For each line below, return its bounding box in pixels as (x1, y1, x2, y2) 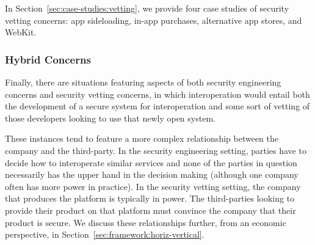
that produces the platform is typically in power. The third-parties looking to (5, 192, 295, 205)
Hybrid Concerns (5, 51, 91, 67)
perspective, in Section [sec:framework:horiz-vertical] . (5, 228, 205, 241)
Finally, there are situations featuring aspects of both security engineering (5, 76, 281, 88)
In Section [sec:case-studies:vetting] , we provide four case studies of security (5, 2, 289, 14)
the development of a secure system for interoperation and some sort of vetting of (5, 100, 310, 112)
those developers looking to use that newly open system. (5, 111, 215, 124)
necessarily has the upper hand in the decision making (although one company (5, 168, 299, 181)
